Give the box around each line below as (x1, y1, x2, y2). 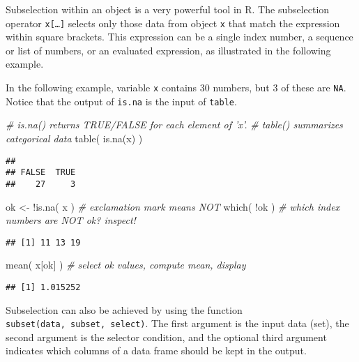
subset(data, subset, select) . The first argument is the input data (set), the (6, 316, 349, 331)
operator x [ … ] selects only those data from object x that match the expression (6, 15, 340, 30)
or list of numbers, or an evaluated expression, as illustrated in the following (6, 43, 331, 57)
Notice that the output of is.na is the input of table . (6, 93, 237, 108)
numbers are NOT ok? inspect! (6, 213, 136, 227)
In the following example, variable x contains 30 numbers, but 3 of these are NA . (6, 80, 346, 95)
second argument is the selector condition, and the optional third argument (6, 329, 327, 344)
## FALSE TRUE (6, 167, 76, 178)
